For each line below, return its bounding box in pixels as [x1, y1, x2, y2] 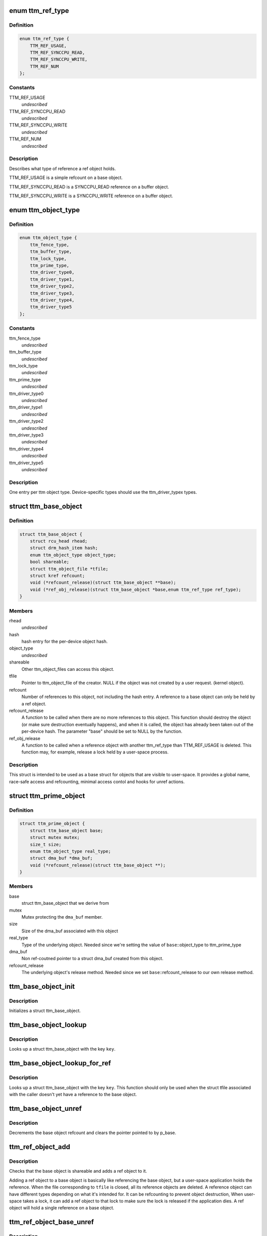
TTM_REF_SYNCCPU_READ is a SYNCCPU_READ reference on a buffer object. [9, 183, 169, 190]
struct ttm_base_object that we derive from [21, 900, 109, 906]
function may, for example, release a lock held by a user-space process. [21, 749, 169, 755]
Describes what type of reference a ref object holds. [9, 166, 116, 172]
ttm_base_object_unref [9, 1104, 82, 1112]
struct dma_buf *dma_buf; [30, 855, 93, 861]
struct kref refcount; [30, 573, 85, 578]
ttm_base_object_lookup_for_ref [9, 1059, 111, 1067]
